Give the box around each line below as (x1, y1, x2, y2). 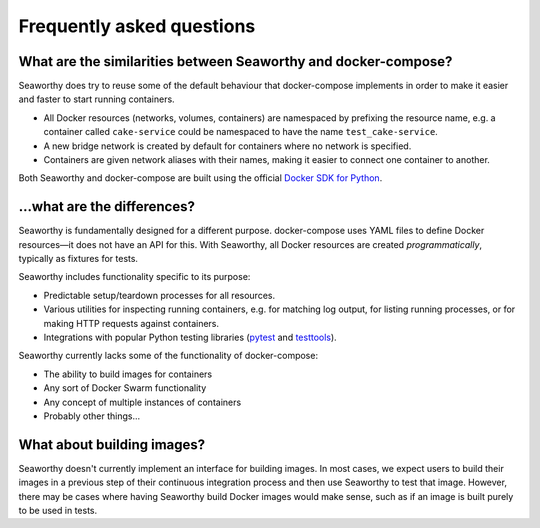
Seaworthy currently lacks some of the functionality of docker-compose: (18, 350, 319, 362)
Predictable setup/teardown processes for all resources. (43, 289, 275, 301)
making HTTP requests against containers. (43, 317, 220, 329)
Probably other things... (43, 410, 140, 422)
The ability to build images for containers (43, 368, 213, 380)
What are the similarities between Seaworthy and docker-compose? (18, 53, 453, 70)
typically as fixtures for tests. (18, 253, 139, 265)
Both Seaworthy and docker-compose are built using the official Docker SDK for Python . (18, 172, 383, 184)
